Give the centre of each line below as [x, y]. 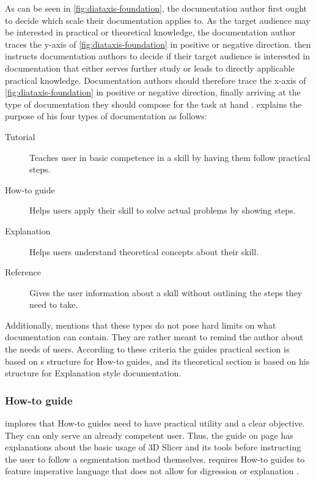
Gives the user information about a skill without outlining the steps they [166, 292]
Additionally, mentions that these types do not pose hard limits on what [141, 325]
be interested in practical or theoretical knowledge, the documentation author [150, 32]
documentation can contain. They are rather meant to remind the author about [154, 337]
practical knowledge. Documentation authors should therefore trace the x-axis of [156, 80]
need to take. [54, 304]
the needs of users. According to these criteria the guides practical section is [147, 349]
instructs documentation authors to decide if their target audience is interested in [158, 56]
